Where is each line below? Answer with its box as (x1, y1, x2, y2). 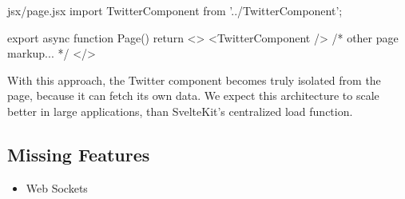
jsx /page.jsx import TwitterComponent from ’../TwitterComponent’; (7, 2, 343, 18)
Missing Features (7, 141, 150, 166)
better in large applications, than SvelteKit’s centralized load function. (7, 102, 353, 119)
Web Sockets (26, 179, 88, 196)
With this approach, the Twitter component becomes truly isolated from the (7, 71, 381, 88)
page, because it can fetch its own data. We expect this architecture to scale (7, 87, 379, 104)
